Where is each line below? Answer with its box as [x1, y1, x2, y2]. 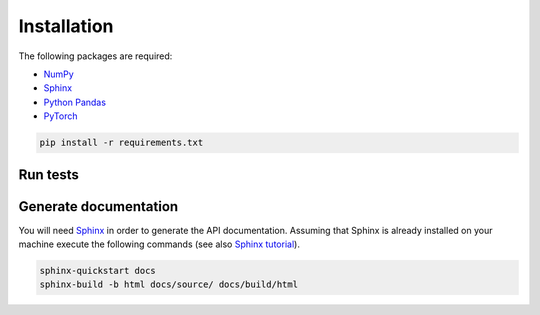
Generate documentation [18, 198, 179, 215]
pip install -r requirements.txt [39, 137, 204, 149]
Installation [18, 15, 114, 37]
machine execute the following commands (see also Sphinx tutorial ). [18, 238, 300, 250]
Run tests [18, 166, 79, 183]
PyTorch [43, 110, 78, 122]
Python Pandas [43, 96, 107, 108]
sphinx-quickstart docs [39, 265, 157, 276]
